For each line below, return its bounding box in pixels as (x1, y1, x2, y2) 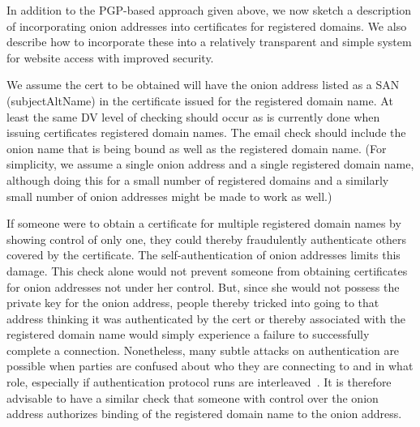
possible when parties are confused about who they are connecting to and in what (6, 357, 414, 374)
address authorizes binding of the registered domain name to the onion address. (6, 405, 402, 422)
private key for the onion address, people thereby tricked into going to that (6, 294, 379, 311)
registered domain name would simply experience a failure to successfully (6, 326, 370, 343)
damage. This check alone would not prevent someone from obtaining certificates (6, 262, 408, 279)
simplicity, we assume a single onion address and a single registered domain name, (6, 156, 414, 173)
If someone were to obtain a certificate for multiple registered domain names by (6, 215, 401, 232)
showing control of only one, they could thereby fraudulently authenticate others (6, 230, 407, 247)
